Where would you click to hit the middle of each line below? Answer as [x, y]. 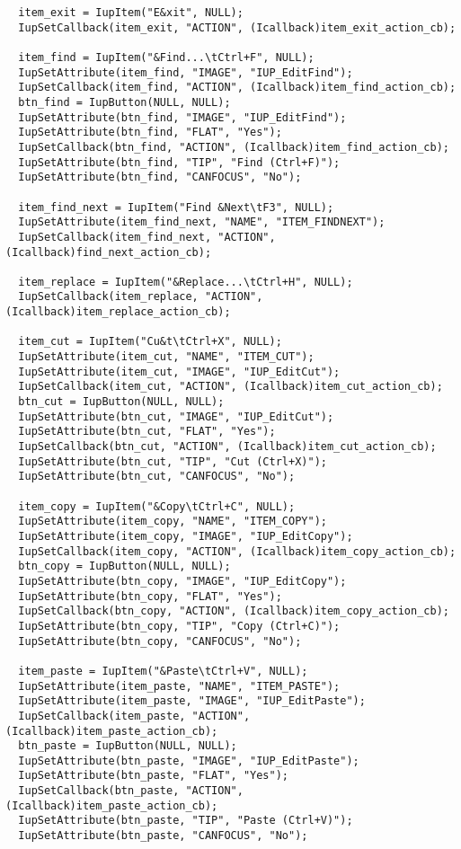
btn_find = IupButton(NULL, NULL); [124, 102]
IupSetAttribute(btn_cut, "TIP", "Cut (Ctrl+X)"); [173, 461]
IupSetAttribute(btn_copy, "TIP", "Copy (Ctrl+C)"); [179, 626]
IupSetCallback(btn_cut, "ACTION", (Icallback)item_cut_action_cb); [227, 447]
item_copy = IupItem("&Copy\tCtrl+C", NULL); [157, 506]
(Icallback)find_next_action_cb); [109, 252]
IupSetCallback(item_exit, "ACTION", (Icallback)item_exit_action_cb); [237, 27]
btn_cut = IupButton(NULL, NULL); [121, 402]
